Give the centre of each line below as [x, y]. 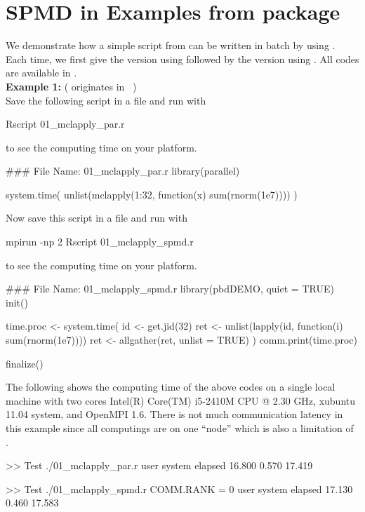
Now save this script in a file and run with [97, 218]
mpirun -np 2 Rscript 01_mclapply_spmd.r [100, 242]
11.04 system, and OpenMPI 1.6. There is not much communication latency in [174, 414]
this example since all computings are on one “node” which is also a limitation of [180, 428]
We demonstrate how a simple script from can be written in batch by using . [171, 45]
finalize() [25, 363]
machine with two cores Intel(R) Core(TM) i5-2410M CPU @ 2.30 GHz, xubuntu [181, 400]
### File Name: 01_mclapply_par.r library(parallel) [123, 171]
